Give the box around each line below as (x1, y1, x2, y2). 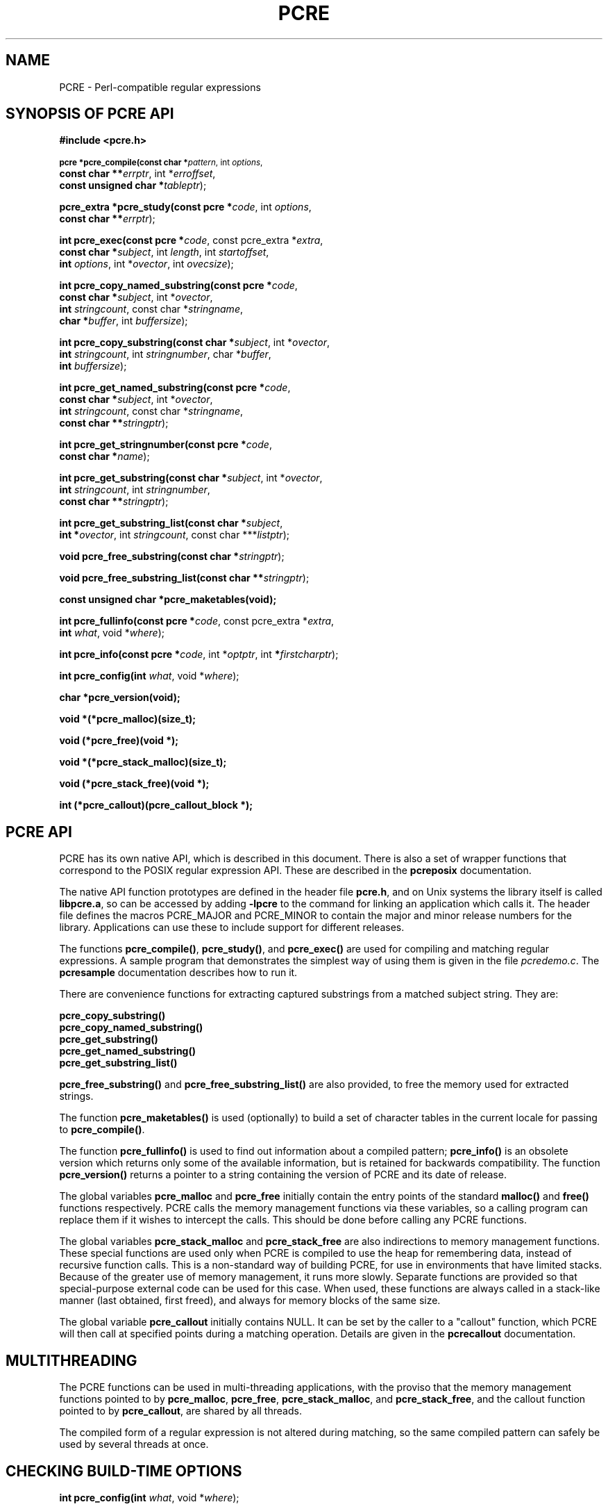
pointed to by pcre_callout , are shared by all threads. (59, 1405, 302, 1417)
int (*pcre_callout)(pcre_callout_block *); (59, 799, 253, 811)
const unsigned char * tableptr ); (59, 179, 207, 192)
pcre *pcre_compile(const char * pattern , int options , (59, 158, 263, 168)
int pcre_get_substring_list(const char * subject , (59, 517, 283, 529)
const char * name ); (59, 450, 150, 463)
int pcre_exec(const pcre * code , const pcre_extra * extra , (59, 234, 323, 247)
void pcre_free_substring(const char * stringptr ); (59, 550, 285, 563)
